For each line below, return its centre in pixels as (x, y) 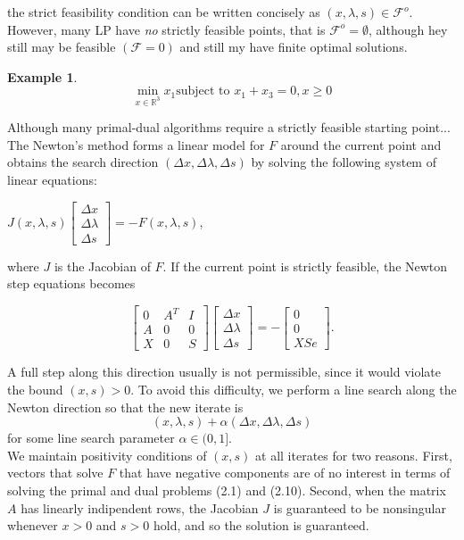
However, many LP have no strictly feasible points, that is (166, 29)
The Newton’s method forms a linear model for (136, 144)
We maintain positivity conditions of (107, 455)
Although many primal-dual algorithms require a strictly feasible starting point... (229, 127)
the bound (35, 389)
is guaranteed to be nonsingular (360, 507)
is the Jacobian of (102, 266)
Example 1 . (42, 76)
